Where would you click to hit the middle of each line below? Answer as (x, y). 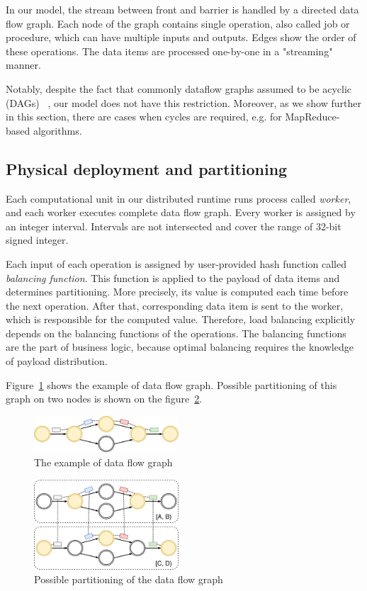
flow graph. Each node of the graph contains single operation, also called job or (178, 23)
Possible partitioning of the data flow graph (129, 579)
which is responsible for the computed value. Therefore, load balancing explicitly (181, 319)
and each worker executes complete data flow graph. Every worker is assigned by (181, 212)
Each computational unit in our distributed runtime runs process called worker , (179, 198)
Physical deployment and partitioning (147, 168)
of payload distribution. (57, 361)
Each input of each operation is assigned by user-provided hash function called (176, 263)
